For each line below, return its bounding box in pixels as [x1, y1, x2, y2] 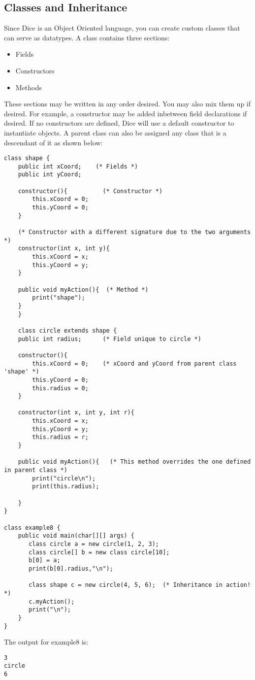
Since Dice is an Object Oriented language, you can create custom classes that [4, 23, 240, 33]
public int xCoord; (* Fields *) [18, 163, 138, 170]
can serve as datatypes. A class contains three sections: [4, 32, 170, 42]
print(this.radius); [32, 483, 99, 490]
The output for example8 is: [4, 637, 89, 647]
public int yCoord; [18, 171, 82, 178]
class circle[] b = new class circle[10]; [29, 548, 170, 556]
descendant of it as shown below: [4, 137, 103, 147]
